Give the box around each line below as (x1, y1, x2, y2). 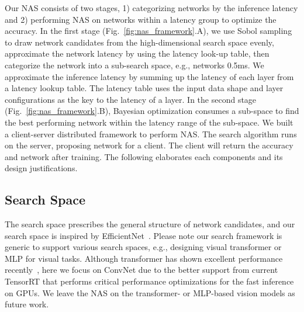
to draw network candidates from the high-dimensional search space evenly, (5, 36, 274, 48)
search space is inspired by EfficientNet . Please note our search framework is (5, 229, 282, 241)
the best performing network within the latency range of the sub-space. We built (5, 116, 293, 128)
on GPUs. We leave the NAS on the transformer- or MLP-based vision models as (5, 286, 295, 299)
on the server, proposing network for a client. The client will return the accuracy (5, 139, 293, 151)
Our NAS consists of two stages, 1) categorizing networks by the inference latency (5, 2, 298, 13)
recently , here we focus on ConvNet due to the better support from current (5, 264, 278, 276)
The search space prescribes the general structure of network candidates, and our (5, 218, 295, 230)
